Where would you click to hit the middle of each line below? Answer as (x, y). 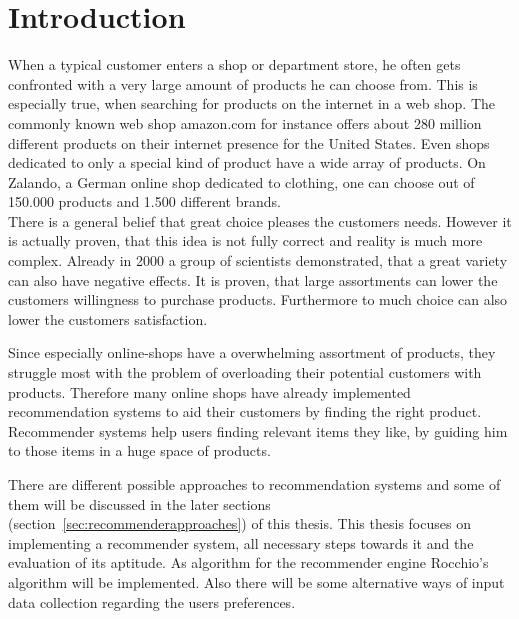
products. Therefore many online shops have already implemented (209, 391)
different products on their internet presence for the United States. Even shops (249, 142)
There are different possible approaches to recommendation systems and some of (254, 484)
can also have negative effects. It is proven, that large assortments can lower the (253, 279)
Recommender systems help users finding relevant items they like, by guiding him (258, 430)
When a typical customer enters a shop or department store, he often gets (234, 64)
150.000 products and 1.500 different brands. (144, 201)
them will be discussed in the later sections (139, 503)
